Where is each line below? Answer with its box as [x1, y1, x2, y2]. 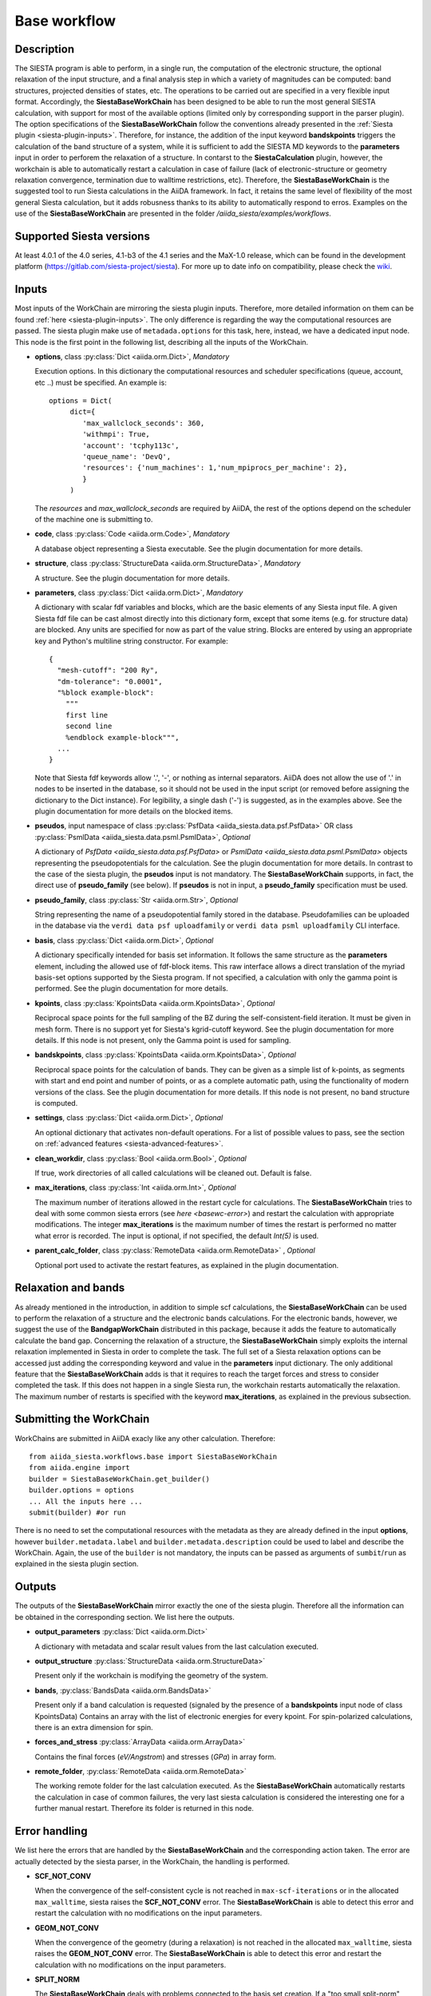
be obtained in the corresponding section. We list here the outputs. [14, 1612, 235, 1622]
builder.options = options [29, 1486, 135, 1495]
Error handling [14, 1824, 88, 1838]
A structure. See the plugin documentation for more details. [34, 573, 231, 583]
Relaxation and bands [14, 1281, 125, 1295]
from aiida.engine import [29, 1463, 131, 1472]
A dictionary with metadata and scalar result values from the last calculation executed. [34, 1642, 319, 1651]
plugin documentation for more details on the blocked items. [34, 806, 233, 816]
